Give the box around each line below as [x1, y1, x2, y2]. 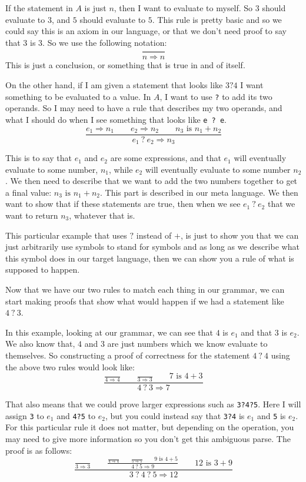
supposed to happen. [5, 263, 80, 276]
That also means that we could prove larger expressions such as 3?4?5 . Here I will [5, 398, 301, 410]
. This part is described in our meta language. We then [99, 186, 298, 198]
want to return [5, 209, 58, 222]
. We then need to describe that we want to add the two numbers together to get [5, 175, 298, 187]
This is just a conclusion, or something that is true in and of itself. [5, 59, 245, 71]
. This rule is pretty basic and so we [152, 13, 282, 25]
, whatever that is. [69, 209, 135, 222]
